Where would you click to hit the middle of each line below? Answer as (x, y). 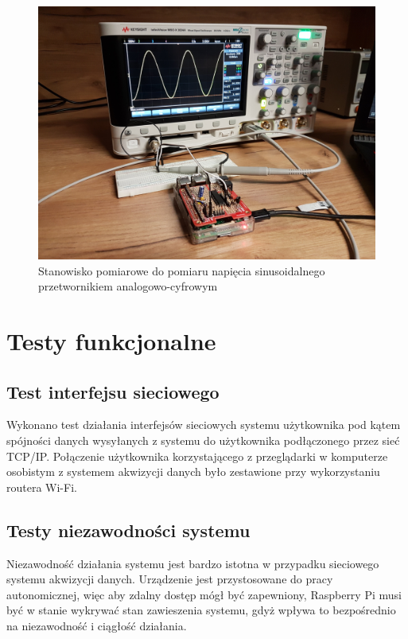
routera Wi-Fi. (42, 487)
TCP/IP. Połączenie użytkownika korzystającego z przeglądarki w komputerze (197, 456)
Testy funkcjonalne (111, 340)
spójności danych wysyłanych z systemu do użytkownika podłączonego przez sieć (203, 440)
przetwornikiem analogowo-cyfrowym (128, 286)
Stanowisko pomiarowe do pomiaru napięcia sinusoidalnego (182, 270)
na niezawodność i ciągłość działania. (97, 625)
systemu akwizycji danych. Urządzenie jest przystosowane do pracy (170, 579)
